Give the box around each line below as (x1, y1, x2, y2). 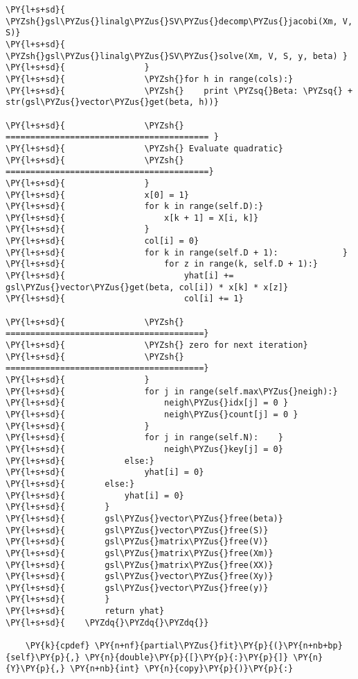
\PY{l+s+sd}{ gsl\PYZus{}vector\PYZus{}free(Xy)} (6, 571, 274, 582)
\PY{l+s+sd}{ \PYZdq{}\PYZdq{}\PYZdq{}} (6, 617, 209, 628)
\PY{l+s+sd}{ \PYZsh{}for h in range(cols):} (6, 74, 294, 84)
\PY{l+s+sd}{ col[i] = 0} (6, 236, 199, 246)
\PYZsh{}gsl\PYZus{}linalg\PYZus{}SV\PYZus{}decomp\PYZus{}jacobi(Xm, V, (6, 16, 353, 26)
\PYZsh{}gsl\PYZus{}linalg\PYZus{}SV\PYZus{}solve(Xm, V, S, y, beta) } (6, 51, 348, 61)
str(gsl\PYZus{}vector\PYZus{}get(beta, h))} (6, 97, 219, 108)
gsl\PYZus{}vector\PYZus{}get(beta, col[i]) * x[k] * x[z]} (6, 282, 289, 292)
